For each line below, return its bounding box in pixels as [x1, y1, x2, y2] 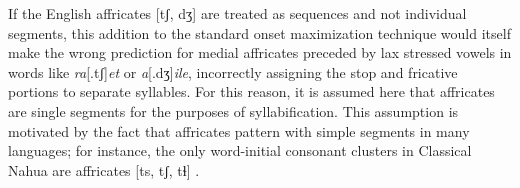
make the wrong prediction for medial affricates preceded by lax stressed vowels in [8, 42, 512, 63]
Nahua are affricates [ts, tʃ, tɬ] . [8, 159, 200, 180]
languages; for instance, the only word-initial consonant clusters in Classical [8, 140, 472, 161]
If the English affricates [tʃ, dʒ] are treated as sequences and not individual [8, 3, 467, 23]
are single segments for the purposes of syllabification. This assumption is [8, 100, 459, 121]
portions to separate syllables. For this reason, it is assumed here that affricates [8, 81, 495, 102]
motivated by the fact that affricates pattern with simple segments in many [8, 120, 470, 141]
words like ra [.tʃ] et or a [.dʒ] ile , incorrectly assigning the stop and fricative [8, 61, 458, 82]
